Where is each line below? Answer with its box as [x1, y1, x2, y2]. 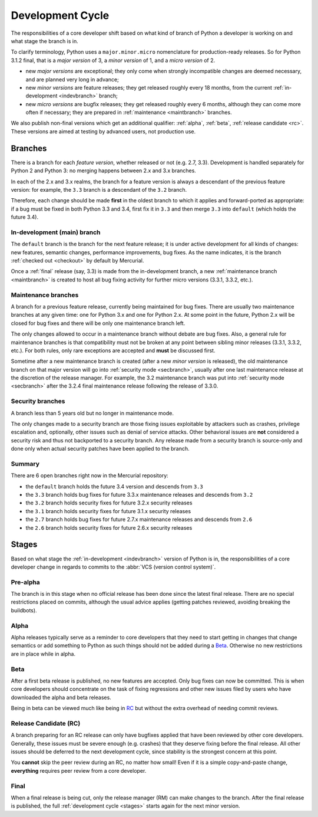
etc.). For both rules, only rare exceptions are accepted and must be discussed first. [11, 347, 216, 354]
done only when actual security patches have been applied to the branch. [11, 445, 190, 452]
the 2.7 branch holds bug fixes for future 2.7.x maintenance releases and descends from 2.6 [25, 516, 253, 523]
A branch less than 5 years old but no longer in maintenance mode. [11, 409, 174, 416]
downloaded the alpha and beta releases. [11, 694, 111, 701]
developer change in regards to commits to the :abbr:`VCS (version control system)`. [11, 563, 216, 570]
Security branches [11, 397, 65, 405]
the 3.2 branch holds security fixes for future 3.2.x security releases [25, 499, 193, 507]
